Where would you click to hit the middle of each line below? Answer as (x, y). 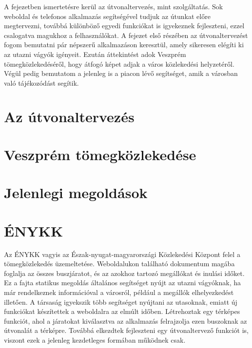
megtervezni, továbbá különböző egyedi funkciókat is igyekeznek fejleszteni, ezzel (124, 26)
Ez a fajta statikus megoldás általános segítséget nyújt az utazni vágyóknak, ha (122, 283)
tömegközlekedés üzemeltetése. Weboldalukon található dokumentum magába (119, 264)
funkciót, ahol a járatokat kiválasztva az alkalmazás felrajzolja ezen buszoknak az (126, 321)
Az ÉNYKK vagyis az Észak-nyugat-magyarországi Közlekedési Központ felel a (122, 254)
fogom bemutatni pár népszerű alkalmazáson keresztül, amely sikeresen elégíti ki (124, 45)
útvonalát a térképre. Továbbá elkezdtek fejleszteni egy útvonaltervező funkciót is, (126, 330)
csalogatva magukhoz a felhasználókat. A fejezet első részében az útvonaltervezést (126, 35)
